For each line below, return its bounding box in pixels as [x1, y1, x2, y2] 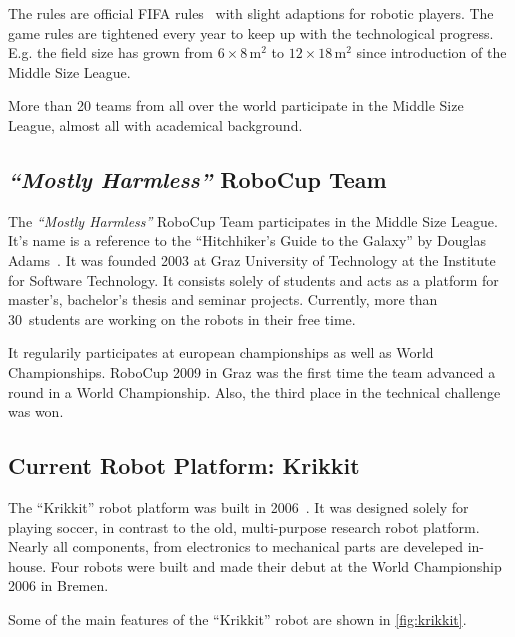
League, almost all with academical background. [8, 114, 303, 135]
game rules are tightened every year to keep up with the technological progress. [8, 22, 494, 43]
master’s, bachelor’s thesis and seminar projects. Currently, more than [8, 289, 438, 310]
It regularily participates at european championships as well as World [8, 342, 434, 363]
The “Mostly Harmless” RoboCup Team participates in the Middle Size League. [8, 210, 498, 231]
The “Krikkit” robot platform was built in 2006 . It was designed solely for [8, 496, 469, 517]
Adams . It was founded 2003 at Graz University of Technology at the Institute [8, 249, 496, 270]
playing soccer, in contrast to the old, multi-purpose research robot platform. [8, 516, 480, 537]
